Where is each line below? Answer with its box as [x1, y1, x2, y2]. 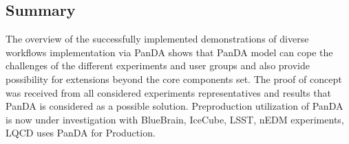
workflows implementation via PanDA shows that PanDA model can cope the [6, 45, 333, 59]
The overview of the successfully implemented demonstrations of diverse [6, 32, 309, 46]
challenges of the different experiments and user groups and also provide [6, 58, 310, 73]
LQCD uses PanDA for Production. [6, 125, 156, 140]
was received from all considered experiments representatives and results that [6, 85, 331, 99]
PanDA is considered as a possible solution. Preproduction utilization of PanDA [6, 99, 343, 113]
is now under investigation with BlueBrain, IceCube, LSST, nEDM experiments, [6, 112, 344, 126]
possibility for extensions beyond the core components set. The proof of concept [6, 71, 342, 86]
